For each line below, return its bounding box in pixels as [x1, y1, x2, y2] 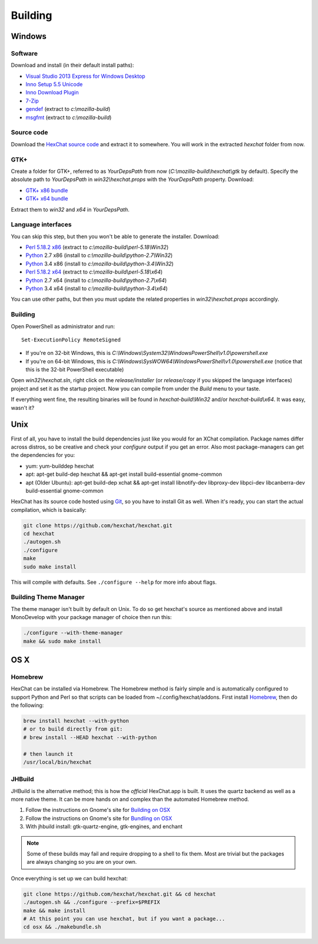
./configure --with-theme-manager [23, 630, 123, 636]
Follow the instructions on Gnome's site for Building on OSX [25, 807, 171, 814]
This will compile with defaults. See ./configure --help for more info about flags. [11, 578, 217, 586]
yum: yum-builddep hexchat [25, 462, 94, 469]
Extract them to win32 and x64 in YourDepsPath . [11, 206, 130, 213]
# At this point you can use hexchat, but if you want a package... [23, 915, 226, 922]
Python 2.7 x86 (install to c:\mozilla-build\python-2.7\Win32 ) [25, 252, 173, 259]
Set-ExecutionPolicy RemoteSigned [21, 336, 121, 343]
